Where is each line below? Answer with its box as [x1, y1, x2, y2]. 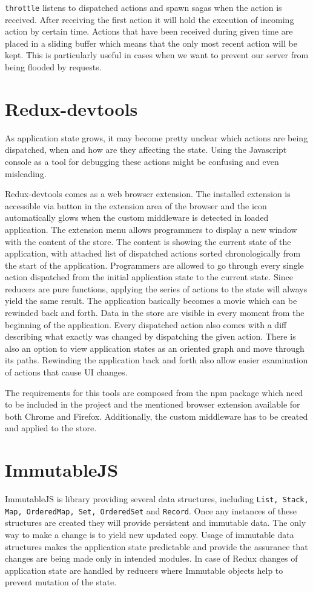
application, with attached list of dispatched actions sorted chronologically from [5, 247, 301, 260]
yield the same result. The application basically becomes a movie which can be [5, 294, 297, 307]
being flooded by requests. [5, 61, 102, 73]
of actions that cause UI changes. [5, 366, 128, 378]
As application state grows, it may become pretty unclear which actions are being [5, 131, 308, 144]
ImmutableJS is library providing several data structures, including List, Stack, [5, 493, 309, 505]
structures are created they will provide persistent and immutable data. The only [5, 516, 306, 529]
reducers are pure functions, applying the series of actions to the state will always [5, 282, 308, 295]
